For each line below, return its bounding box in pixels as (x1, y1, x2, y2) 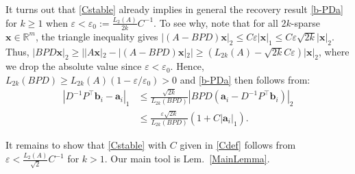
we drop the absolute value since (5, 59, 142, 73)
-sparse (291, 15, 320, 29)
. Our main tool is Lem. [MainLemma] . (104, 151, 270, 165)
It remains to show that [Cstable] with (5, 138, 167, 152)
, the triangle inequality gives (35, 29, 158, 43)
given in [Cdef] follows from (180, 138, 296, 152)
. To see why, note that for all (154, 15, 278, 29)
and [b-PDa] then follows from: (180, 72, 310, 86)
